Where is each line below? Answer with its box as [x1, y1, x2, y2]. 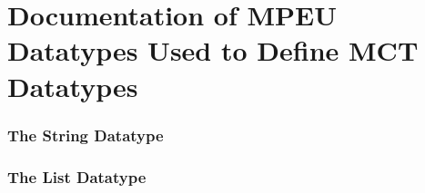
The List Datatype [7, 165, 147, 188]
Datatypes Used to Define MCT [7, 32, 419, 69]
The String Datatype [7, 123, 164, 146]
